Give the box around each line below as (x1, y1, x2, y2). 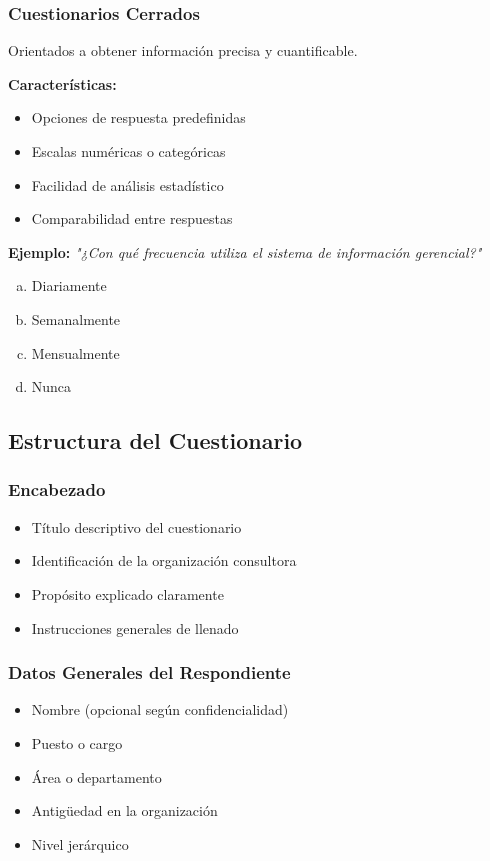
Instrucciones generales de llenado (31, 617, 239, 638)
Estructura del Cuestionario (8, 425, 303, 456)
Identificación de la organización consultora (31, 550, 297, 571)
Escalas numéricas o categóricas (31, 141, 226, 161)
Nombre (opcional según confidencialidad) (31, 699, 289, 720)
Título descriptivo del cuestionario (31, 516, 242, 537)
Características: (8, 73, 117, 94)
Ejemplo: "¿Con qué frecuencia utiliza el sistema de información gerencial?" (8, 241, 482, 262)
